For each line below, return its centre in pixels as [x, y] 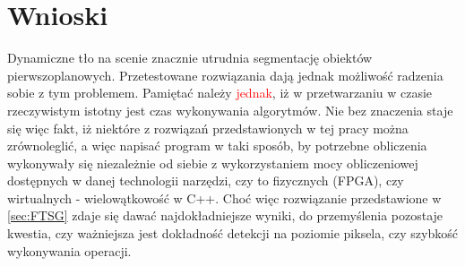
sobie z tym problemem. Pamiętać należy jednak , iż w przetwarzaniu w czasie [220, 93]
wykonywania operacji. [69, 250]
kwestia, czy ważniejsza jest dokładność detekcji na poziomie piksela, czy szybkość [232, 233]
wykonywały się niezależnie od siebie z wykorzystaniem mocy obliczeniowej [213, 163]
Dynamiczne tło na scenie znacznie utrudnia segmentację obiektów [190, 58]
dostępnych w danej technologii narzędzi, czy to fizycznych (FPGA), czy [206, 180]
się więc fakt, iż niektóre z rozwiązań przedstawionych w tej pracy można [208, 128]
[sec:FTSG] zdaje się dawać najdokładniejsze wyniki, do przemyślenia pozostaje [225, 215]
